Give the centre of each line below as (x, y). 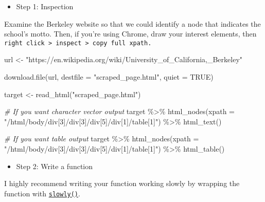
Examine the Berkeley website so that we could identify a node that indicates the (132, 23)
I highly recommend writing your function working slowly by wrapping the (122, 183)
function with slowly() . (42, 193)
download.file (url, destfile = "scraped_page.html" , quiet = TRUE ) (109, 77)
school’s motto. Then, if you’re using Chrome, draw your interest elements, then (130, 34)
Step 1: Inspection (45, 6)
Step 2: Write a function (55, 166)
